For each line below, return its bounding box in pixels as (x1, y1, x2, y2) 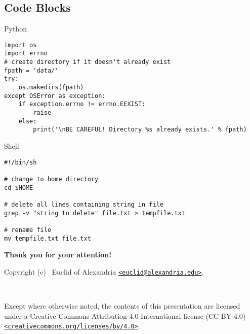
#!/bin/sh (4, 158, 37, 166)
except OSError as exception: (4, 92, 106, 99)
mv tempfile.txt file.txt (4, 235, 91, 242)
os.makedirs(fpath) (18, 84, 84, 91)
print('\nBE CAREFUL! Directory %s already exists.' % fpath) (33, 126, 247, 133)
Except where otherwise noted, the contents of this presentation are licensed (4, 300, 240, 311)
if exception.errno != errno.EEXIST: (18, 101, 146, 108)
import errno (4, 50, 48, 57)
